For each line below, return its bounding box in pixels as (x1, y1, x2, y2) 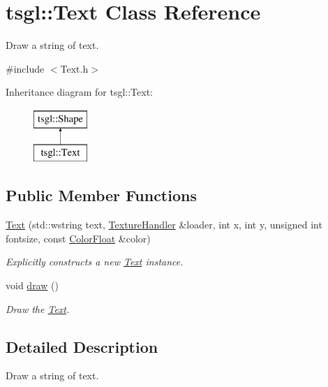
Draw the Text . (6, 301, 70, 316)
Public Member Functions (6, 184, 197, 206)
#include (6, 61, 45, 75)
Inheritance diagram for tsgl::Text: (6, 85, 153, 99)
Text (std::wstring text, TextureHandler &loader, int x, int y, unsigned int (6, 217, 322, 232)
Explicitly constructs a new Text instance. (6, 254, 184, 269)
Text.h (60, 61, 89, 75)
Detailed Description (6, 335, 158, 357)
